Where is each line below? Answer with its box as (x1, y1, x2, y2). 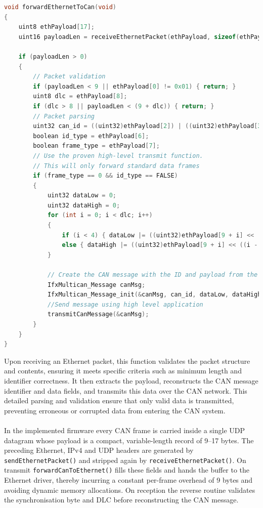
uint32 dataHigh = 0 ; (47, 201, 120, 209)
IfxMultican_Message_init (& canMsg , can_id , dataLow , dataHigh (47, 291, 261, 299)
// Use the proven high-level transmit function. (33, 152, 203, 159)
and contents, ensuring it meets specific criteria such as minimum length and (4, 365, 242, 376)
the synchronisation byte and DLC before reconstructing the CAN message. (4, 494, 239, 505)
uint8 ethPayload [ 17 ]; (18, 23, 95, 31)
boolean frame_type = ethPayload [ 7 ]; (33, 142, 160, 150)
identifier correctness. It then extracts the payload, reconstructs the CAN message (4, 375, 258, 386)
